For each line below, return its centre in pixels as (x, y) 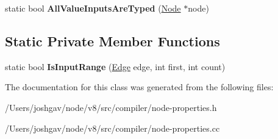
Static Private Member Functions (112, 41)
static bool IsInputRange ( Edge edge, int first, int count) (115, 66)
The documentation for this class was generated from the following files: (139, 87)
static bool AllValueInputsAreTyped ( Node (93, 8)
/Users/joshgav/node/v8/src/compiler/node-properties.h (111, 107)
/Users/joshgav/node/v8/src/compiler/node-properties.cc (112, 128)
